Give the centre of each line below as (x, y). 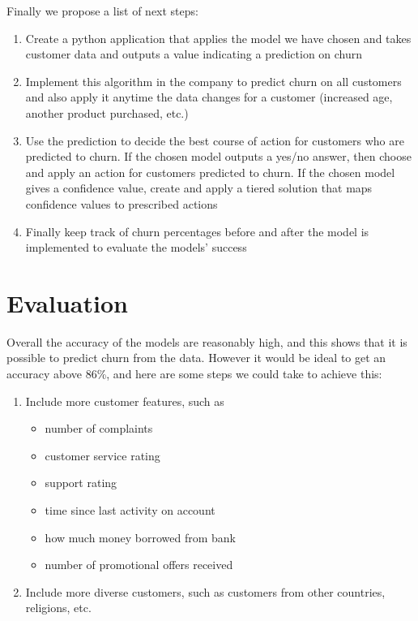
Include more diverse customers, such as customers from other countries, (205, 591)
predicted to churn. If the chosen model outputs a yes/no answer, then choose (218, 156)
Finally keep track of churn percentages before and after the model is (197, 231)
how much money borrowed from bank (140, 537)
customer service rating (102, 455)
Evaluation (67, 302)
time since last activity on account (130, 510)
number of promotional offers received (139, 565)
